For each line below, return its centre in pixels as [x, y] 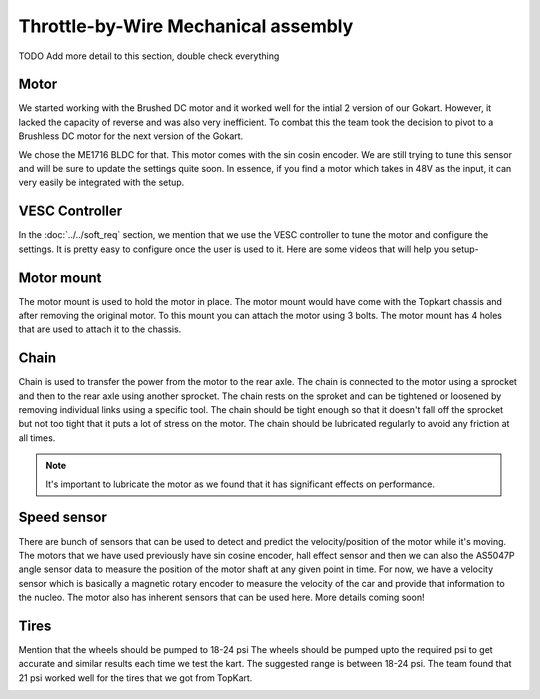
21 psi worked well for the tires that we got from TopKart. [135, 677]
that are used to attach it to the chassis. [100, 329]
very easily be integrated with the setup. [101, 182]
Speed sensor [62, 517]
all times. [37, 437]
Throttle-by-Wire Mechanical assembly [186, 26]
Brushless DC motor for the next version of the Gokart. [131, 136]
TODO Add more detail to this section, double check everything [149, 56]
